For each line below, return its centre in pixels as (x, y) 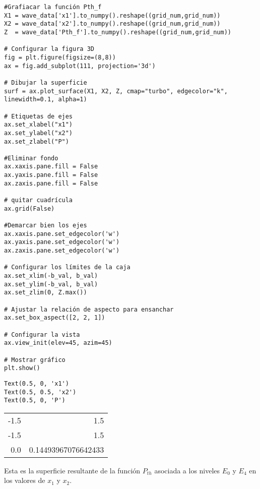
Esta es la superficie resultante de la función (72, 470)
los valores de (25, 480)
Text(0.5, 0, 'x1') (37, 383)
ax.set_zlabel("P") (37, 141)
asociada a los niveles (187, 470)
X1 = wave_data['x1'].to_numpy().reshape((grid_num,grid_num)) (112, 15)
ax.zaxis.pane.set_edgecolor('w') (62, 251)
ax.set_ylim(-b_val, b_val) (51, 284)
